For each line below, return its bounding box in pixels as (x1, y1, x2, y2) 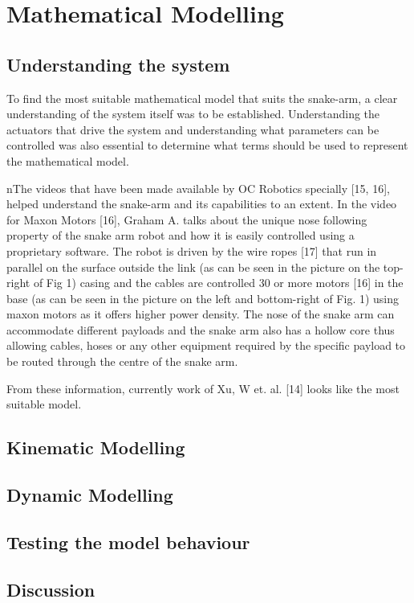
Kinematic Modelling (6, 435, 185, 460)
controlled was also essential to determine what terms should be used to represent (6, 137, 408, 154)
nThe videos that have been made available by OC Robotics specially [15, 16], (6, 179, 390, 196)
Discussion (6, 576, 95, 601)
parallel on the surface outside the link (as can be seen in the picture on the (6, 258, 380, 275)
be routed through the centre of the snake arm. (6, 353, 238, 370)
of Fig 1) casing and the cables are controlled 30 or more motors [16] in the (33, 274, 404, 291)
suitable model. (6, 396, 82, 412)
